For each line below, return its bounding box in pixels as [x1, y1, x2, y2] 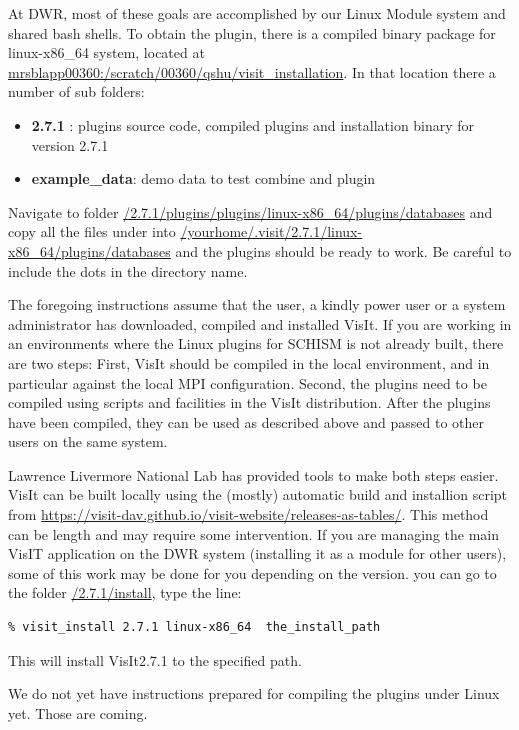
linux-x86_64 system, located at [8, 42, 205, 63]
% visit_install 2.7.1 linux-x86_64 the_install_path [8, 620, 381, 635]
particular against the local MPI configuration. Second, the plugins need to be [8, 372, 487, 393]
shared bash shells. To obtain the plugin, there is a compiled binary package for [8, 22, 496, 43]
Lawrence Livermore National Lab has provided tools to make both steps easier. [8, 464, 499, 485]
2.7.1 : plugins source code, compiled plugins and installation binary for [31, 114, 475, 135]
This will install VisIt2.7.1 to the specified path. [8, 649, 302, 670]
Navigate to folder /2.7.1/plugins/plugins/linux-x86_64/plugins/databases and [8, 201, 493, 222]
